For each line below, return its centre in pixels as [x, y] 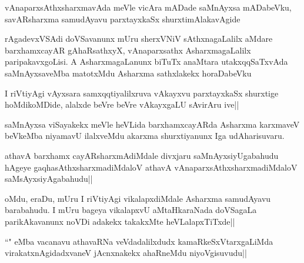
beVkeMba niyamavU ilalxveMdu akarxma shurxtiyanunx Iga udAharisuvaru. [145, 136]
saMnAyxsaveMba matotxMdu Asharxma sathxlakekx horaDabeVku [128, 73]
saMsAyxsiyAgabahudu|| [49, 179]
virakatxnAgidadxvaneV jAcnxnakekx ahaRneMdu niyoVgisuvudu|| [126, 253]
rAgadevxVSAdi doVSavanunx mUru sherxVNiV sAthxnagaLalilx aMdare [139, 39]
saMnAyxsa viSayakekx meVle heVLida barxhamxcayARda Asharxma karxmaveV [152, 124]
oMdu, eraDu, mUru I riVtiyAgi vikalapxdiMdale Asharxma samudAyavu [138, 198]
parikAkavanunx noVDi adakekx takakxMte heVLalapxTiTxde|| [120, 221]
